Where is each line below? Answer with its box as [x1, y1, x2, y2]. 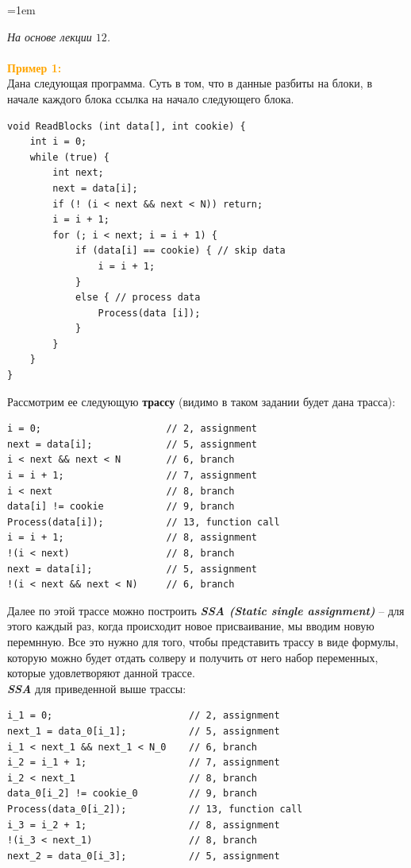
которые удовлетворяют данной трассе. [7, 665, 195, 681]
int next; [52, 167, 104, 179]
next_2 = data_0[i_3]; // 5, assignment [7, 850, 280, 862]
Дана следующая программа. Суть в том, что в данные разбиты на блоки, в [7, 75, 373, 91]
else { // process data [75, 292, 201, 304]
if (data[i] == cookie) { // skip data [75, 245, 286, 257]
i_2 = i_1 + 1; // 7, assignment [7, 757, 280, 769]
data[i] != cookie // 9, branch [7, 501, 235, 513]
